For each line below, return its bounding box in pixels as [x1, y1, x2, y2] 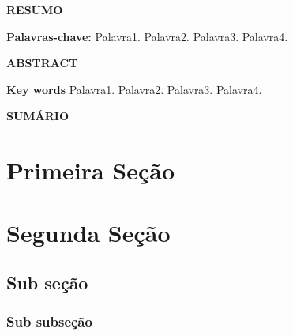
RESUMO [6, 2, 63, 17]
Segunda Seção [6, 216, 171, 248]
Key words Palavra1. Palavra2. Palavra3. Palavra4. [6, 81, 262, 97]
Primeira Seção [6, 154, 175, 187]
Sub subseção [6, 311, 92, 331]
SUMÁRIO [6, 108, 69, 124]
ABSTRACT [6, 55, 78, 71]
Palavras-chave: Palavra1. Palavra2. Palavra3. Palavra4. [6, 28, 288, 44]
